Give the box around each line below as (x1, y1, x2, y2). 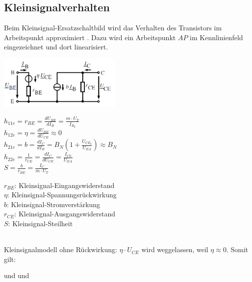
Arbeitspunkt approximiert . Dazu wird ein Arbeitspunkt (4, 32, 176, 42)
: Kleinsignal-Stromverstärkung (7, 199, 101, 209)
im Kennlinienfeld (190, 32, 243, 42)
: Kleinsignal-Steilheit (8, 218, 73, 228)
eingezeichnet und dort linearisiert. (4, 42, 108, 52)
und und (4, 270, 29, 281)
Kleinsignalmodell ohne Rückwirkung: (4, 244, 117, 255)
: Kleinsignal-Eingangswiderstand (14, 180, 115, 190)
